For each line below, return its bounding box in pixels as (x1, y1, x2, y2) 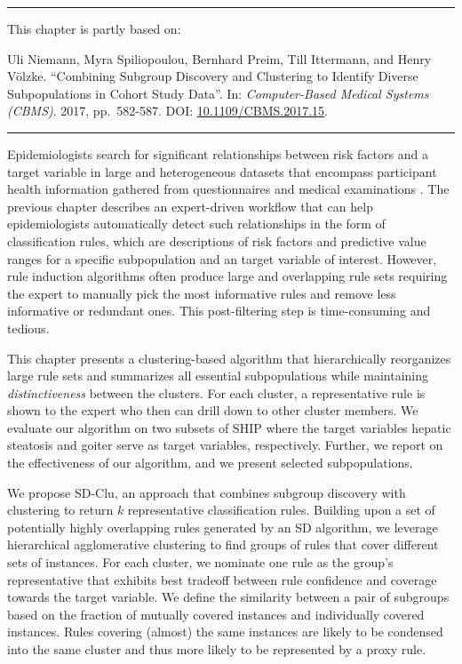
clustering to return (7, 500, 114, 519)
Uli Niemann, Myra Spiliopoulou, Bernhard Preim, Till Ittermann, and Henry (7, 49, 432, 68)
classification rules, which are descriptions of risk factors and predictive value (7, 231, 426, 250)
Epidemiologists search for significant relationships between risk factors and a (7, 144, 428, 163)
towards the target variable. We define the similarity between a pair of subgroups (7, 588, 450, 606)
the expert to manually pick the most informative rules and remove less (7, 284, 396, 302)
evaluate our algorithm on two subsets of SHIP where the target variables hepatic (7, 418, 451, 436)
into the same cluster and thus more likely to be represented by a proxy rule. (7, 640, 426, 658)
